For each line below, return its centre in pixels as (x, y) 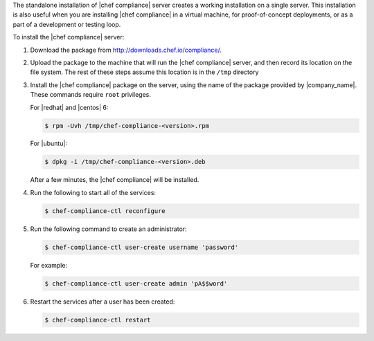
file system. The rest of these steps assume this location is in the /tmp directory (144, 72)
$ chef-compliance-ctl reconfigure (105, 211)
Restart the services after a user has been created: (103, 302)
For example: (49, 265)
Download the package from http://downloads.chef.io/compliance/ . (126, 50)
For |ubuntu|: (48, 144)
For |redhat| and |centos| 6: (69, 107)
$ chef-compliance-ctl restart (98, 320)
